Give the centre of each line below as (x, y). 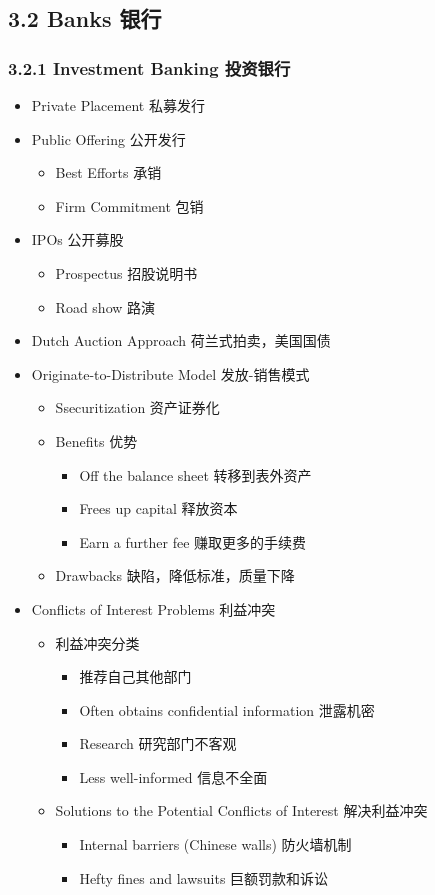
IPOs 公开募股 (77, 239)
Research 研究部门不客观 (158, 743)
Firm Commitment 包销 (129, 205)
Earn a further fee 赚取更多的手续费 (193, 541)
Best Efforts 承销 (108, 172)
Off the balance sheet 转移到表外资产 (195, 474)
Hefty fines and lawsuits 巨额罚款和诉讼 (204, 877)
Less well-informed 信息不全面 (173, 776)
